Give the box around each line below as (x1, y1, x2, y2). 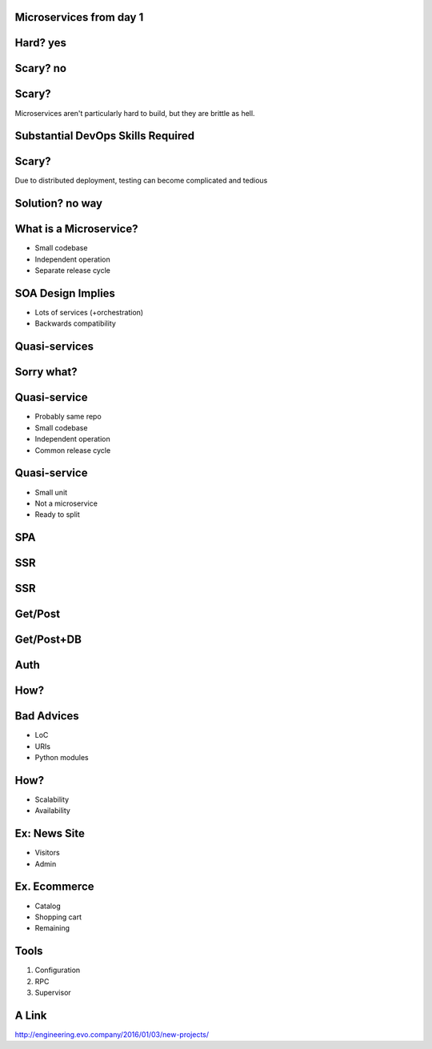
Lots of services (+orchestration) (34, 308, 144, 318)
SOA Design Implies (14, 286, 116, 300)
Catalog (34, 901, 61, 911)
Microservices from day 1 (14, 10, 144, 24)
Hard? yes (14, 36, 67, 50)
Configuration (34, 965, 81, 975)
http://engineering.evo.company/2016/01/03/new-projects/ (14, 1029, 210, 1039)
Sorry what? (14, 365, 78, 379)
